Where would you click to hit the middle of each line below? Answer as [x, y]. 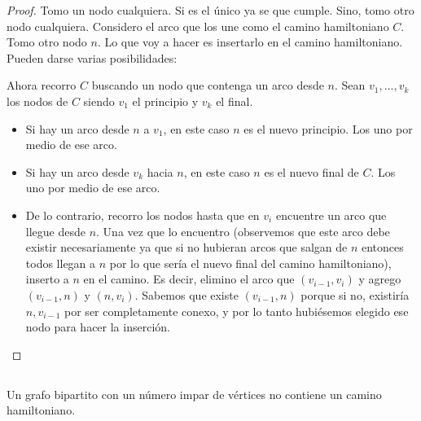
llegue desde [55, 231]
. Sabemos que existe [186, 294]
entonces [382, 247]
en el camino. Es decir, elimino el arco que [189, 279]
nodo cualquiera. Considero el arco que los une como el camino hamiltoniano [198, 26]
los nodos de [37, 101]
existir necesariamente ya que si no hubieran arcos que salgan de [186, 247]
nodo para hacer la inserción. [98, 327]
